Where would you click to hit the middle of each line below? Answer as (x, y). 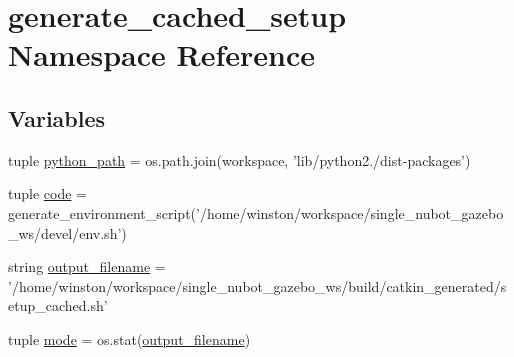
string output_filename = (87, 266)
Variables (57, 117)
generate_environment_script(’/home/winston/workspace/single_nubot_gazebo (256, 212)
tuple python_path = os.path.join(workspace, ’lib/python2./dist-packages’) (239, 159)
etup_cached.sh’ (58, 305)
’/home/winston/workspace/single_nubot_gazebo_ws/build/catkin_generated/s (257, 285)
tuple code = (47, 193)
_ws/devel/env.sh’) (67, 232)
